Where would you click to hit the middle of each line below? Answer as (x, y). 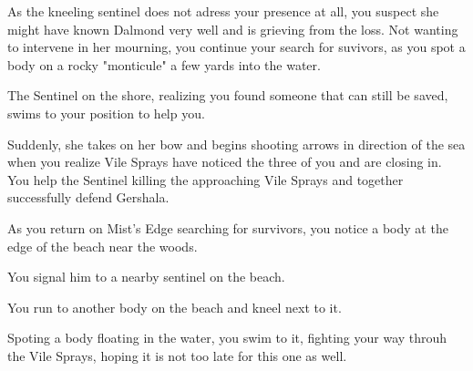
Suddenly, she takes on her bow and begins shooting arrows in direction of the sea (236, 144)
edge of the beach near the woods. (103, 246)
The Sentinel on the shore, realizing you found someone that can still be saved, (228, 95)
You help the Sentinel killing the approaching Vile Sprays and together (206, 179)
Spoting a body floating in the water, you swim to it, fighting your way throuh (227, 338)
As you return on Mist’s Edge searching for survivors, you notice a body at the (228, 227)
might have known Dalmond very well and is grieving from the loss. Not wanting (233, 29)
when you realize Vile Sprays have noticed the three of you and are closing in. (225, 162)
